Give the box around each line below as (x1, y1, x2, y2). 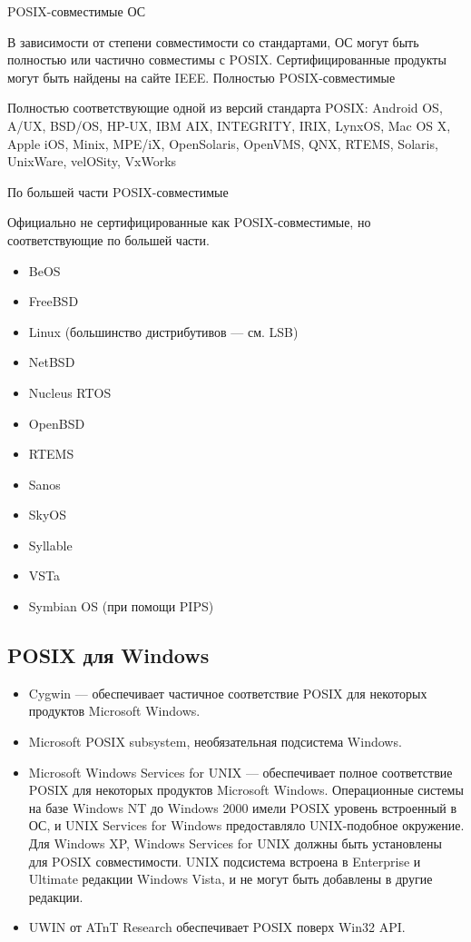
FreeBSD (28, 292, 79, 311)
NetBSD (28, 352, 75, 372)
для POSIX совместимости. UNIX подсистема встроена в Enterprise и (28, 851, 421, 870)
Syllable (28, 535, 73, 554)
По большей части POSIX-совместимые (7, 182, 229, 201)
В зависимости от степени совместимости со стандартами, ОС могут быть (7, 32, 419, 51)
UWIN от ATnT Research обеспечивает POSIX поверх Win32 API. (28, 917, 406, 937)
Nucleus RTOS (28, 382, 112, 402)
